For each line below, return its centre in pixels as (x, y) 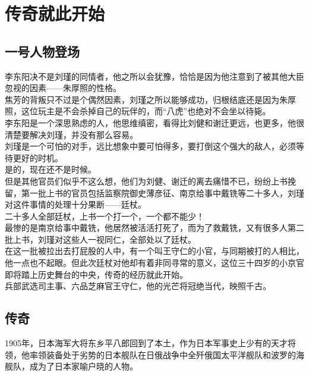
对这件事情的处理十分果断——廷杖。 (75, 204)
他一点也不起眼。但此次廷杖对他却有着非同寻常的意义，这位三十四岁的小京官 (154, 263)
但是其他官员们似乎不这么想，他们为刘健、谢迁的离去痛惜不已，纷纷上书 (146, 181)
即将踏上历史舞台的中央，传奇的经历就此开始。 (96, 274)
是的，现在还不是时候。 (51, 169)
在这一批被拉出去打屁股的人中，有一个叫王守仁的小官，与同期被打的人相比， (154, 251)
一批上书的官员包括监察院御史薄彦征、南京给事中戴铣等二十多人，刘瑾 (167, 192)
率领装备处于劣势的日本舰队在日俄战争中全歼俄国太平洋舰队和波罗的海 (167, 354)
